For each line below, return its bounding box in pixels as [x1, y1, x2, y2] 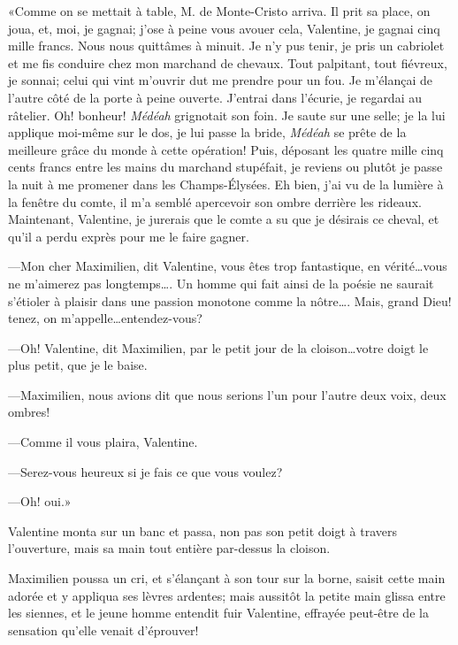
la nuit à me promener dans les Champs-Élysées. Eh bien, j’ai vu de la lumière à [8, 174, 444, 193]
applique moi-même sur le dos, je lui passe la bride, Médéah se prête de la [8, 123, 407, 142]
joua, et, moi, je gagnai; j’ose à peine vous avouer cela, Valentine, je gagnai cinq [8, 19, 440, 37]
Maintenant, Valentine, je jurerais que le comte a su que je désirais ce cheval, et [8, 210, 439, 228]
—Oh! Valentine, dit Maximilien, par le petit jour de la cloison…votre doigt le [8, 338, 429, 357]
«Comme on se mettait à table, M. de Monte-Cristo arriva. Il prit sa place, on [8, 2, 431, 19]
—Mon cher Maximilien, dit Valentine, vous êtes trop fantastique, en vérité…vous [8, 257, 447, 275]
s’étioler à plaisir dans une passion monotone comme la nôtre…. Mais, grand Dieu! [8, 291, 452, 310]
